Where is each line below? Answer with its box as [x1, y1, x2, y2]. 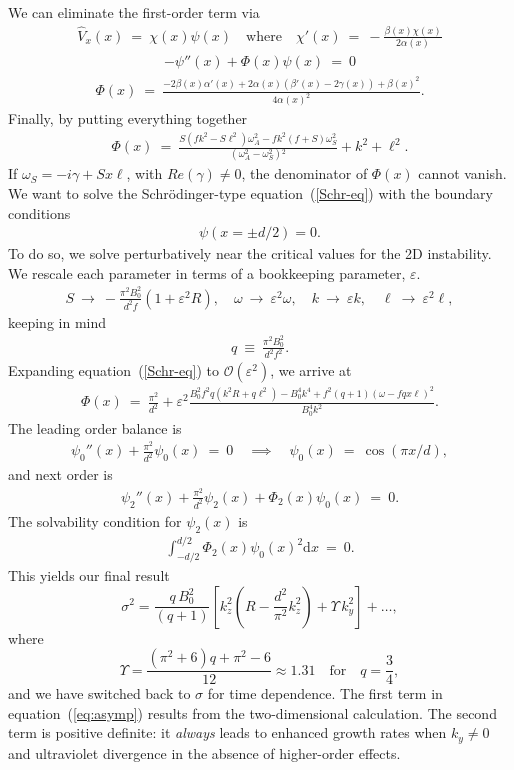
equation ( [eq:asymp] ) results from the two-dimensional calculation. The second [8, 702, 497, 723]
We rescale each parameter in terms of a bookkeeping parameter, [8, 262, 406, 283]
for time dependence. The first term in [207, 683, 443, 704]
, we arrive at [270, 360, 352, 381]
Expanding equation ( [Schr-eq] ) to [8, 360, 220, 381]
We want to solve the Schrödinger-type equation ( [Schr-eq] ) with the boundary [8, 182, 493, 203]
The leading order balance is [8, 417, 182, 438]
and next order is [8, 464, 113, 485]
